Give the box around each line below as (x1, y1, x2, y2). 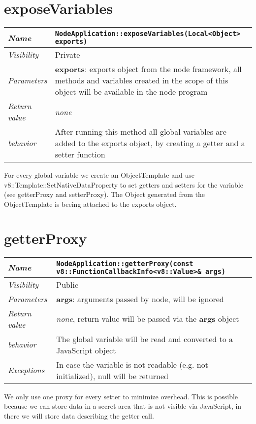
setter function (55, 149, 105, 160)
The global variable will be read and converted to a (56, 333, 233, 345)
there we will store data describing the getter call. (4, 410, 154, 421)
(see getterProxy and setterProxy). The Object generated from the (4, 189, 205, 199)
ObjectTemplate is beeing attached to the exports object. (4, 198, 177, 209)
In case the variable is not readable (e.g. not (56, 358, 208, 370)
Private (55, 49, 80, 61)
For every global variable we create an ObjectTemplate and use (4, 170, 194, 180)
